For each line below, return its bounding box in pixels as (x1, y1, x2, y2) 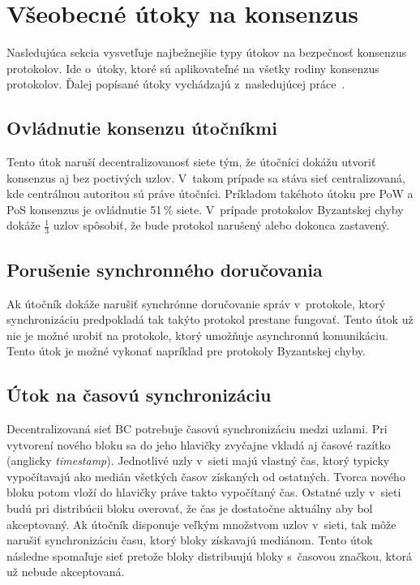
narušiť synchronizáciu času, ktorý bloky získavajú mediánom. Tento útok (6, 531, 373, 548)
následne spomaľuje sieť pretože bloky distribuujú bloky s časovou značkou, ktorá (6, 547, 412, 564)
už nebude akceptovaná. (6, 563, 125, 580)
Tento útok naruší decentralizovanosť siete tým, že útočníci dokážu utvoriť (6, 153, 376, 170)
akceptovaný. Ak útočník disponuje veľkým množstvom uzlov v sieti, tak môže (6, 515, 396, 532)
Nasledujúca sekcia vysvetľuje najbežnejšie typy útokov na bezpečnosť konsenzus (6, 44, 407, 61)
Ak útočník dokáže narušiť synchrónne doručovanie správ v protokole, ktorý (6, 295, 386, 312)
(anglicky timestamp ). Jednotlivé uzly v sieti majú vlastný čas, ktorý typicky (6, 452, 390, 469)
